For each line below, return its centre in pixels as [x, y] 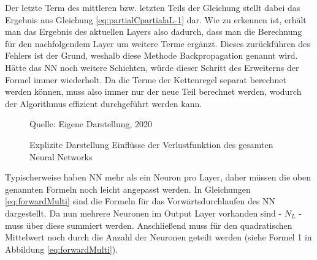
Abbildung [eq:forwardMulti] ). [62, 249]
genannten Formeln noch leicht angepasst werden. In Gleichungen [128, 189]
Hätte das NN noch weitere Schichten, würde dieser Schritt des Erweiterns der [152, 67]
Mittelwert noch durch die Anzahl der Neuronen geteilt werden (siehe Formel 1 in [158, 237]
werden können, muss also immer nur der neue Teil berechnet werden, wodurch [153, 91]
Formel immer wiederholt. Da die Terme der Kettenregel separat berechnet [146, 79]
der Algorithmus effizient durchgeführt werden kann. [104, 103]
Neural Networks [61, 156]
